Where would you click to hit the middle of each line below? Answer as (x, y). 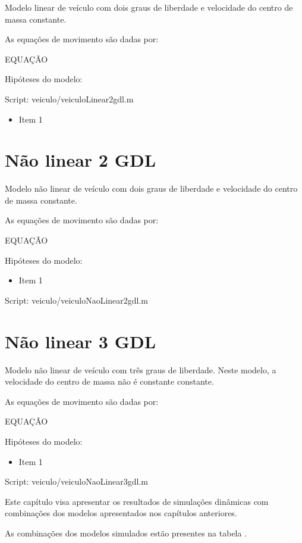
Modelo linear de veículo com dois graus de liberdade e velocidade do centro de (149, 7)
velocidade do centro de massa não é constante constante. (109, 381)
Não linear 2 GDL (81, 160)
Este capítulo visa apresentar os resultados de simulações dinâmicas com (137, 501)
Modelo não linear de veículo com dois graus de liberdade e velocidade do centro (151, 188)
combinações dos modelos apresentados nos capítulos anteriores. (121, 513)
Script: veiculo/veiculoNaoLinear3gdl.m (77, 481)
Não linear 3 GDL (81, 341)
